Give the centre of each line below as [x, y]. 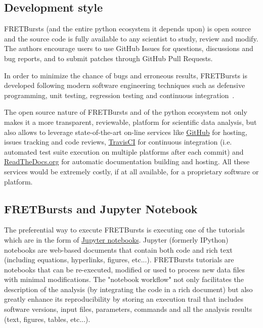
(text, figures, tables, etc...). [47, 319]
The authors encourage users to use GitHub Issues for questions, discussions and [129, 48]
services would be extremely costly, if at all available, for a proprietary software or [131, 171]
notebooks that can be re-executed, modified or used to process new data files [125, 269]
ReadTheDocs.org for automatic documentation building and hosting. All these [127, 161]
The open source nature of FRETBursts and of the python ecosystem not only [126, 112]
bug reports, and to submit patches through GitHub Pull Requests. [108, 58]
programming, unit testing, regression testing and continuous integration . [119, 95]
